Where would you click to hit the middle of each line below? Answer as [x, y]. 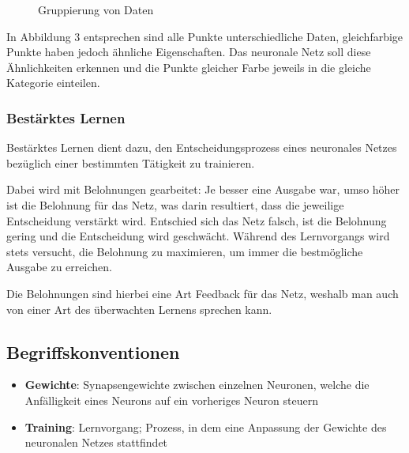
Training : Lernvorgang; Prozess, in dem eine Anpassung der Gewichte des [206, 427]
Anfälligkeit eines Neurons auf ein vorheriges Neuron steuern [171, 400]
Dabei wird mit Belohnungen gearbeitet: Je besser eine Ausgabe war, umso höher [203, 189]
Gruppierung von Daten [96, 9]
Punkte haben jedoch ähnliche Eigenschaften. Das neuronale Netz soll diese [189, 52]
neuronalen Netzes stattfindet [96, 442]
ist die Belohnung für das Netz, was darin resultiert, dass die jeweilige [175, 204]
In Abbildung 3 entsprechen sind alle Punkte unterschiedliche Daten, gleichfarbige [205, 36]
